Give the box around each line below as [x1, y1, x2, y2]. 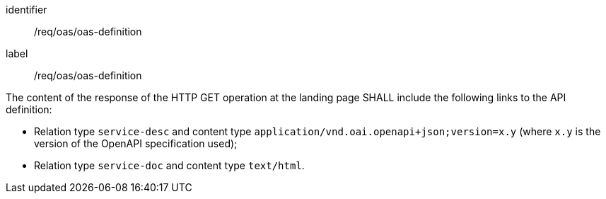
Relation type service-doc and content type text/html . [34, 159, 305, 171]
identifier [6, 4, 47, 16]
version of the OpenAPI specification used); [34, 137, 238, 149]
